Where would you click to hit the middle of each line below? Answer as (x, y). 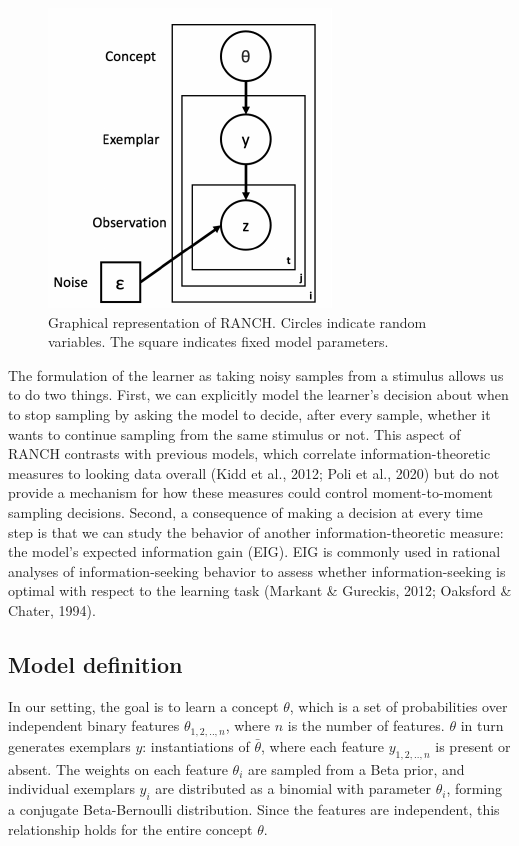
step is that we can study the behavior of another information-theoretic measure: (256, 531)
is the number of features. (366, 725)
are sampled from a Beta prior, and (356, 768)
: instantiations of (196, 745)
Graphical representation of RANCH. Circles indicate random (237, 321)
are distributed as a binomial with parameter (293, 788)
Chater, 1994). (52, 609)
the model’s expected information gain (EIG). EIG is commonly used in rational (254, 551)
